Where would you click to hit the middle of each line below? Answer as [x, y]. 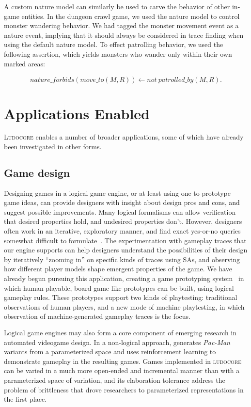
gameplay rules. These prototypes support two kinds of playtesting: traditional [121, 297]
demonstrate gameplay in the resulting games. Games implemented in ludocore [123, 361]
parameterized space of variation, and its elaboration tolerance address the [115, 380]
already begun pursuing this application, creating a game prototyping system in [124, 278]
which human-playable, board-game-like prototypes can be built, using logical [119, 288]
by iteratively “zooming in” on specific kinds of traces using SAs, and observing [122, 259]
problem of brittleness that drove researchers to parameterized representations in [124, 389]
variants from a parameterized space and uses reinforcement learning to [110, 352]
